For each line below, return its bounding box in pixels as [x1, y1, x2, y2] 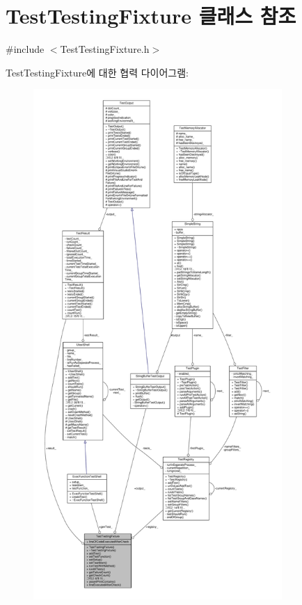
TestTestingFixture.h [60, 42, 150, 56]
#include [6, 42, 45, 56]
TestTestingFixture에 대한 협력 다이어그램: [6, 65, 189, 79]
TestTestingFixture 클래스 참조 [6, 1, 296, 30]
